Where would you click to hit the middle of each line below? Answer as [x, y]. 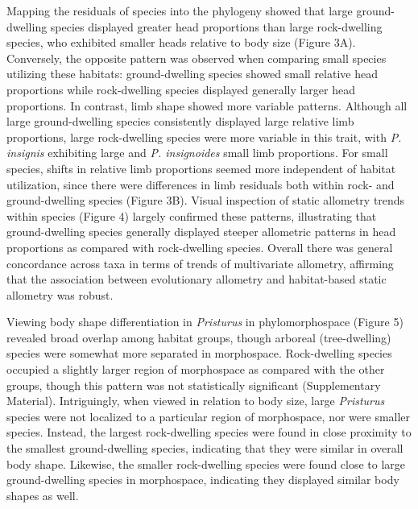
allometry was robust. [60, 294]
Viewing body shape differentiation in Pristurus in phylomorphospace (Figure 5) [205, 322]
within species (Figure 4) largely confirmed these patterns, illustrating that [192, 215]
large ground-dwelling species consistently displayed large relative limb [180, 121]
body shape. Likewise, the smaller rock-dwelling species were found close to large [206, 463]
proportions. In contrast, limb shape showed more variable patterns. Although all [207, 105]
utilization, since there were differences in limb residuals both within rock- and [201, 184]
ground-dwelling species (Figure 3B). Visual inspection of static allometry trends [206, 200]
